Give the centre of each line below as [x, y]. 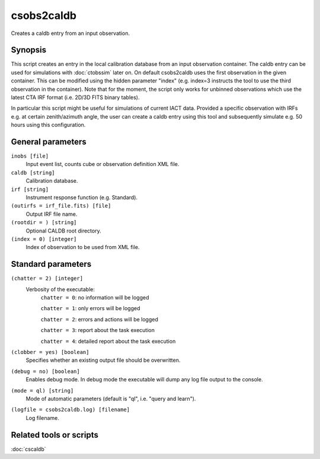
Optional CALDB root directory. [63, 231]
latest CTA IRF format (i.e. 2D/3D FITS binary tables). [75, 97]
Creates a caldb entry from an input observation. [71, 33]
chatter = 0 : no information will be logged [95, 298]
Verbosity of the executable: [60, 289]
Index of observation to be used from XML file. [83, 247]
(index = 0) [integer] [44, 239]
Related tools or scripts [55, 435]
